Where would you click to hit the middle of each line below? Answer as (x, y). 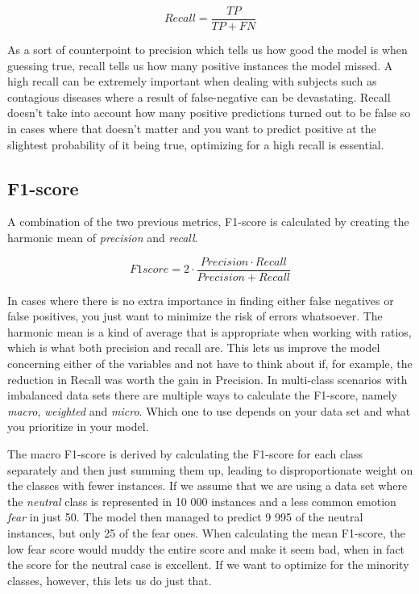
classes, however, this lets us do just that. (110, 580)
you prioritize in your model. (78, 427)
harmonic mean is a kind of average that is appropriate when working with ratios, (209, 331)
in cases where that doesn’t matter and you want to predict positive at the (192, 129)
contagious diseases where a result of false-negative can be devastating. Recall (199, 96)
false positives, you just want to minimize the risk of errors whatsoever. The (195, 316)
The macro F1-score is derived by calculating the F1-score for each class (185, 454)
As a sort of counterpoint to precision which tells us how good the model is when (207, 50)
